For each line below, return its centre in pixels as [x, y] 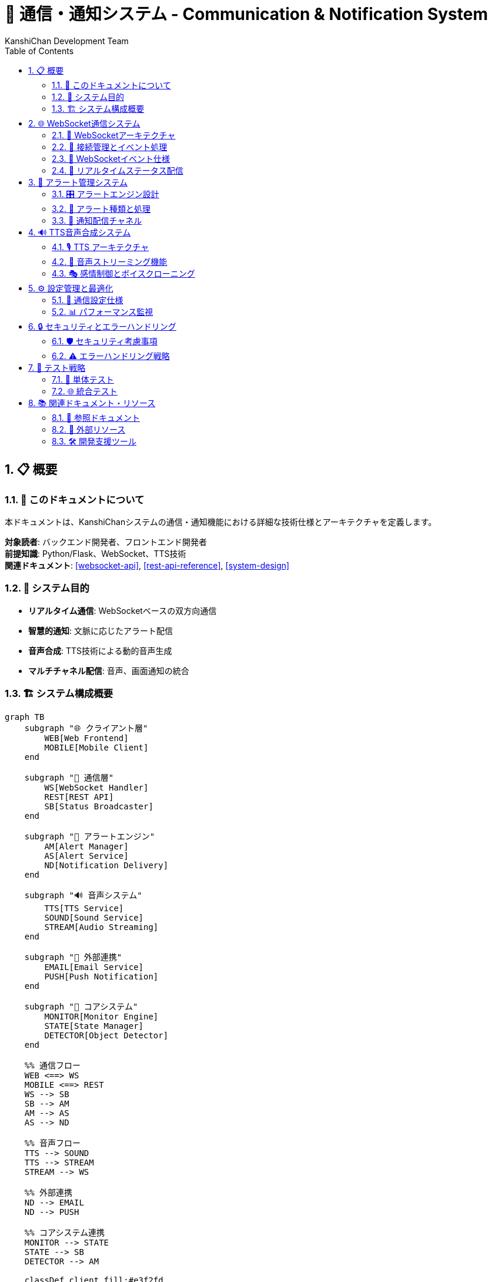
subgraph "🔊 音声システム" [83, 896]
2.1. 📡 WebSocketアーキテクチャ [114, 135]
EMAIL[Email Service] [94, 967]
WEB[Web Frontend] [86, 738]
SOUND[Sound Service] [94, 918]
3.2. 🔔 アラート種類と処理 [101, 208]
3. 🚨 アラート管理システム [78, 182]
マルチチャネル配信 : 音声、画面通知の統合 [109, 670]
